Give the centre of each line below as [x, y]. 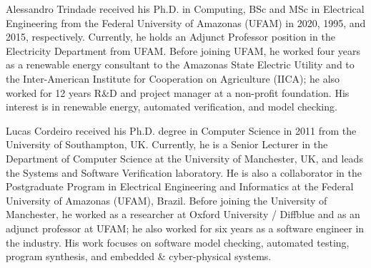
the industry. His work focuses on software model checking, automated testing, [178, 242]
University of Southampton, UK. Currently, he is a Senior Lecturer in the [167, 144]
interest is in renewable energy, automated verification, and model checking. [172, 107]
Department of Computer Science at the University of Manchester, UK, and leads [184, 158]
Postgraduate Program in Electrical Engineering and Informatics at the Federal [180, 186]
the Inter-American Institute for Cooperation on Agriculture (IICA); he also [173, 78]
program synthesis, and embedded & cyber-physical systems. [139, 256]
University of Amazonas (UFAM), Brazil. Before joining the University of [167, 200]
